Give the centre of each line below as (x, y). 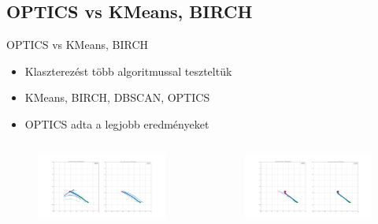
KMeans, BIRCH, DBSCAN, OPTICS (117, 97)
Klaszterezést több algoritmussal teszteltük (128, 71)
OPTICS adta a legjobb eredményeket (117, 123)
